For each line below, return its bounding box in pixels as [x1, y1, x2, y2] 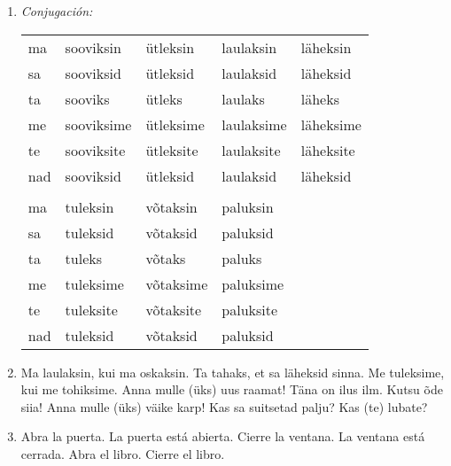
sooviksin [65, 36, 121, 58]
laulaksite [222, 139, 281, 160]
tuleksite [65, 299, 118, 320]
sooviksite [65, 139, 126, 160]
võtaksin [145, 196, 198, 217]
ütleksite [145, 139, 198, 160]
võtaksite [145, 299, 202, 320]
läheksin [300, 36, 352, 58]
